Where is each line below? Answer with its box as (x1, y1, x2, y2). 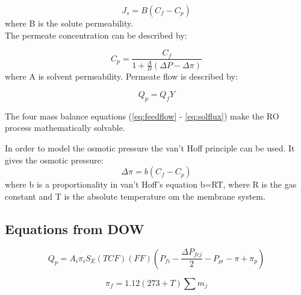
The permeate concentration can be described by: (5, 28, 187, 41)
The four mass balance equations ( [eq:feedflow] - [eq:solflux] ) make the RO (5, 109, 279, 122)
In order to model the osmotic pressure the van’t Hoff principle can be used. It (5, 142, 295, 154)
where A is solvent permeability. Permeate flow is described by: (5, 70, 238, 83)
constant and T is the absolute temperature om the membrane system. (5, 189, 265, 202)
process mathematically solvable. (5, 121, 125, 134)
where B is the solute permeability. (5, 17, 134, 29)
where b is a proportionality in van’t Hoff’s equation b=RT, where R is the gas (5, 178, 297, 191)
